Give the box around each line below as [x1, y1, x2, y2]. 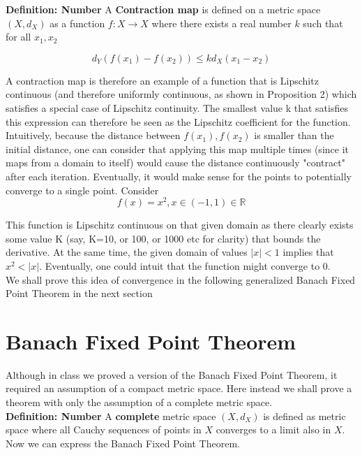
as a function [50, 15, 105, 30]
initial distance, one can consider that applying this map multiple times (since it [6, 141, 349, 156]
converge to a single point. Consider [6, 182, 159, 197]
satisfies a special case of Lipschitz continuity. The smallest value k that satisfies [6, 100, 348, 115]
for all [6, 29, 31, 44]
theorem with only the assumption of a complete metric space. [6, 395, 273, 410]
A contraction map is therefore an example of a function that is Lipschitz [6, 73, 319, 87]
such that [303, 15, 343, 30]
